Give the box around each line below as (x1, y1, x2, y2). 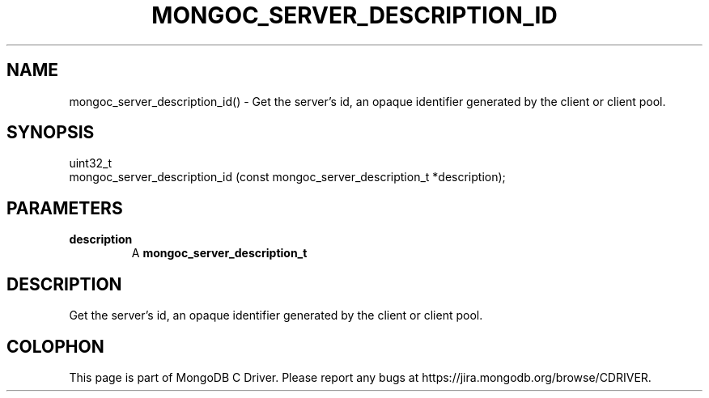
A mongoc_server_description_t (131, 246, 308, 260)
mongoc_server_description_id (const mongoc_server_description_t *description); (69, 170, 506, 184)
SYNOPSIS (6, 122, 95, 143)
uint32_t (69, 156, 113, 171)
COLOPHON (6, 336, 104, 357)
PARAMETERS (6, 197, 123, 218)
